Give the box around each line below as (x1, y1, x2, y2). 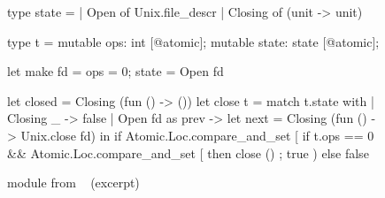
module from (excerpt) (7, 173, 140, 192)
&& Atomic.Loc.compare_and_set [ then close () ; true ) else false (7, 143, 369, 162)
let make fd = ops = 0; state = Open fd (7, 62, 224, 80)
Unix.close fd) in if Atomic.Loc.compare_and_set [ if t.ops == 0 (20, 126, 374, 144)
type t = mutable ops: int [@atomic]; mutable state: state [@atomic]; (7, 32, 380, 50)
